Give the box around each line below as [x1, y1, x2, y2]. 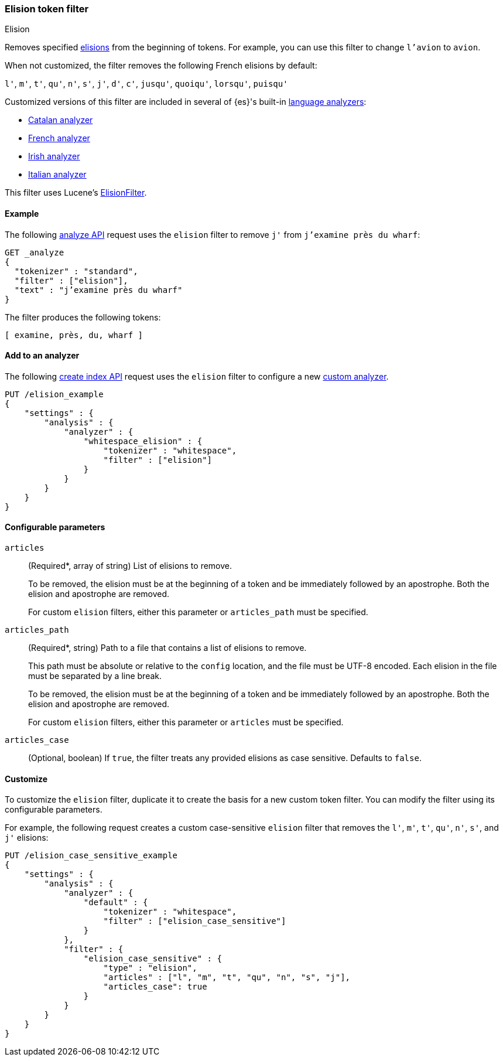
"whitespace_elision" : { [83, 436, 203, 446]
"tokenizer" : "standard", [14, 266, 138, 276]
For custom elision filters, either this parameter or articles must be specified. [28, 717, 344, 728]
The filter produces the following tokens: [5, 312, 161, 322]
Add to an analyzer [5, 350, 80, 361]
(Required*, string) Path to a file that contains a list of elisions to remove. [28, 643, 307, 653]
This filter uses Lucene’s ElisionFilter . [5, 187, 147, 198]
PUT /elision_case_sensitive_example [5, 851, 178, 861]
